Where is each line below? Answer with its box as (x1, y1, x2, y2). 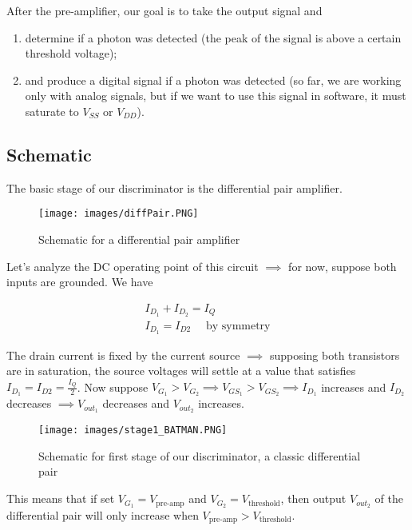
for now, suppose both (288, 257, 397, 274)
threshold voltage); (25, 45, 117, 62)
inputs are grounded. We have (6, 273, 153, 290)
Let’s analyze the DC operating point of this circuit (6, 257, 259, 274)
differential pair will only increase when (6, 506, 199, 523)
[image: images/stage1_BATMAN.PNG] (38, 424, 228, 436)
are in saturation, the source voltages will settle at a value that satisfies (6, 362, 356, 379)
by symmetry (205, 320, 271, 332)
